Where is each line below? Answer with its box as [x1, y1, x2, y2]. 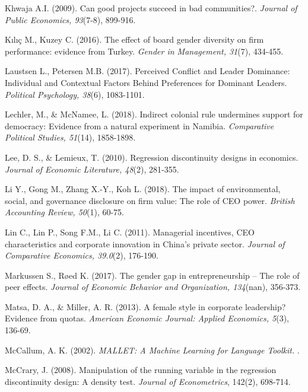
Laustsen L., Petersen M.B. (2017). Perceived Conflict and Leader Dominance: [5, 65, 290, 77]
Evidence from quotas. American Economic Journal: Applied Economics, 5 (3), [5, 312, 289, 324]
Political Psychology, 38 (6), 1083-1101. [5, 88, 145, 100]
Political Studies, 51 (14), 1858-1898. [5, 131, 136, 144]
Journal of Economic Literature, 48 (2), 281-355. [5, 162, 179, 175]
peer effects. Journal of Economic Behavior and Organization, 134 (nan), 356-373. [5, 281, 301, 293]
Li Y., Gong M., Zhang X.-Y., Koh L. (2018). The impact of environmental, [5, 183, 281, 195]
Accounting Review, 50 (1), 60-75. [5, 206, 124, 218]
